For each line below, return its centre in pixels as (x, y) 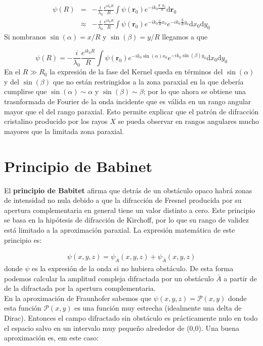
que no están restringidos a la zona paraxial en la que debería (148, 81)
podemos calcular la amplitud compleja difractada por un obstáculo (109, 278)
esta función (23, 308)
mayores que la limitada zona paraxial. (64, 131)
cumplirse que (26, 91)
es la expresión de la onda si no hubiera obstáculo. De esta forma (133, 268)
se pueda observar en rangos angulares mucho (189, 121)
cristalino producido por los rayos (56, 121)
